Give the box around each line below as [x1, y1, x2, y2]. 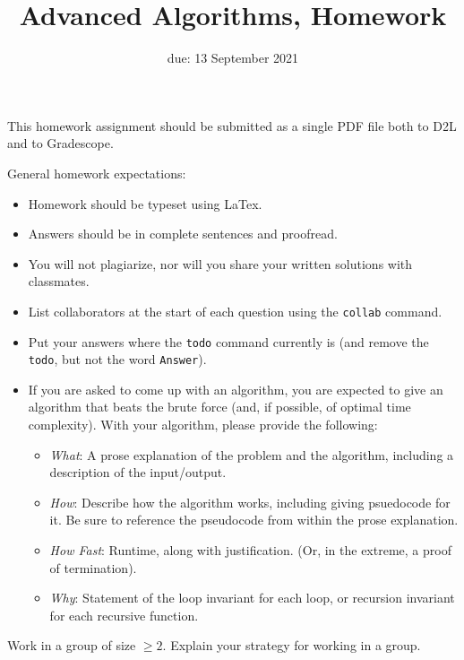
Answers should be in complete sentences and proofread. [28, 224, 338, 243]
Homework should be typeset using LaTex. [28, 194, 262, 213]
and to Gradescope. [7, 134, 114, 152]
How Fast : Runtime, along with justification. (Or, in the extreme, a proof [49, 541, 451, 559]
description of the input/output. [49, 463, 227, 482]
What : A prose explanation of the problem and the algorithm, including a [49, 445, 454, 464]
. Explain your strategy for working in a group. [162, 636, 421, 655]
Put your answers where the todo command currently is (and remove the [28, 332, 429, 351]
